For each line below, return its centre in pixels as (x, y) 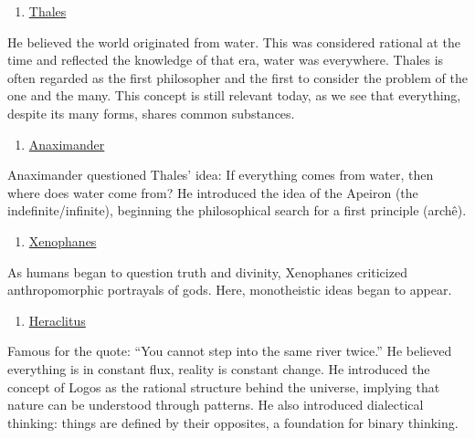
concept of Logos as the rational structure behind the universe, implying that (224, 386)
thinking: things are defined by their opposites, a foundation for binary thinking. (233, 422)
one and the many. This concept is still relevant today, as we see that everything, (234, 95)
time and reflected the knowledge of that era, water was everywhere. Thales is (226, 60)
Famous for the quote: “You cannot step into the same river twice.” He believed (230, 351)
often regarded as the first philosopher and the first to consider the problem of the (237, 77)
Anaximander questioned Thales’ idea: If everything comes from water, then (221, 175)
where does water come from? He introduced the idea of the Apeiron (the (213, 192)
